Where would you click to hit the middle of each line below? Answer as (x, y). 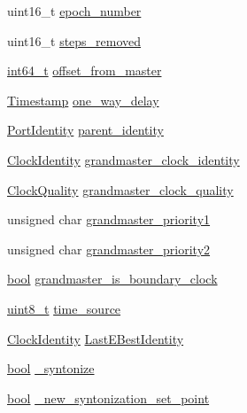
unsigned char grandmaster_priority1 (109, 219)
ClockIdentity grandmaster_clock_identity (123, 159)
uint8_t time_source (64, 308)
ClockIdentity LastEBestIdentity (96, 338)
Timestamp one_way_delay (83, 100)
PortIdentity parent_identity (85, 130)
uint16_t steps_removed (74, 40)
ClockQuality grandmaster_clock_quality (120, 189)
